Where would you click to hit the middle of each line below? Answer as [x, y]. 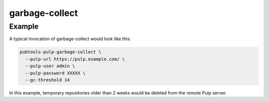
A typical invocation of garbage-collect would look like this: [70, 39]
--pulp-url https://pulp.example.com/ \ [75, 59]
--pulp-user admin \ [50, 66]
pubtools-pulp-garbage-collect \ [61, 52]
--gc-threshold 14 [47, 80]
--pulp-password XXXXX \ [55, 73]
